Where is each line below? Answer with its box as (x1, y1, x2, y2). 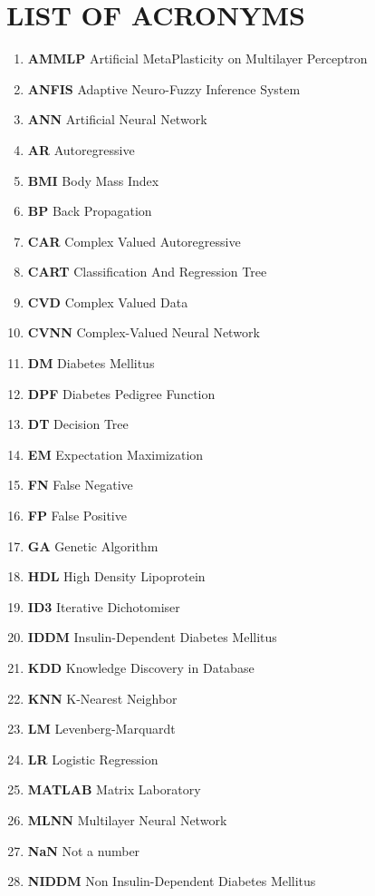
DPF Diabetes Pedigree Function (27, 384, 216, 403)
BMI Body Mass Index (27, 170, 159, 190)
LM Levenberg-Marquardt (27, 719, 176, 738)
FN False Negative (27, 475, 133, 494)
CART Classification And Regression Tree (27, 262, 267, 281)
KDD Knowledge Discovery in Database (27, 658, 255, 677)
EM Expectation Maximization (27, 444, 204, 463)
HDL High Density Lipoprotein (27, 567, 206, 586)
